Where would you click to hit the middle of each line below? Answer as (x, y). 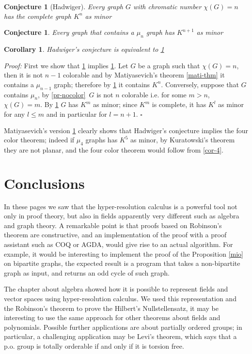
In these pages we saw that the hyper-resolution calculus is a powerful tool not (121, 206)
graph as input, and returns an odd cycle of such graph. (87, 272)
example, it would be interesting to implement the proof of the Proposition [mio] (124, 254)
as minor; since (115, 104)
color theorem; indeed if (39, 140)
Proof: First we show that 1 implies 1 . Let (66, 65)
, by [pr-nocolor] (62, 94)
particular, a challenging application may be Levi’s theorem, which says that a (120, 336)
